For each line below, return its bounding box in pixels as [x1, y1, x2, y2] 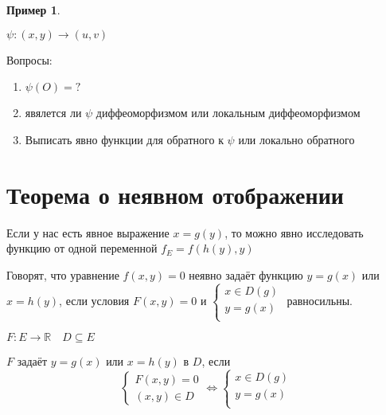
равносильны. [287, 292, 353, 309]
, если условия [59, 292, 130, 309]
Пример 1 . [6, 2, 60, 18]
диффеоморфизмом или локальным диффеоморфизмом [96, 104, 361, 121]
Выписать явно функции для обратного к [25, 131, 224, 147]
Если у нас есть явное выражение [6, 224, 170, 241]
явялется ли [25, 104, 82, 121]
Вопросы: [6, 51, 53, 68]
